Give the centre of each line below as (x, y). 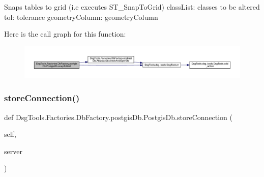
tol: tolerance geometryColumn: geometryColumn (81, 17)
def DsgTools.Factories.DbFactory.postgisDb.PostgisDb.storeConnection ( (118, 117)
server (13, 151)
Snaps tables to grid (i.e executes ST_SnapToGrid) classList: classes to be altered (132, 7)
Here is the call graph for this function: (65, 34)
